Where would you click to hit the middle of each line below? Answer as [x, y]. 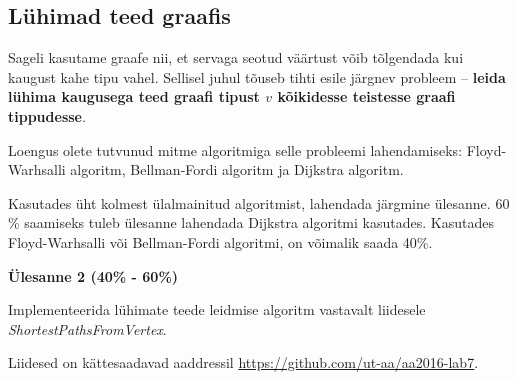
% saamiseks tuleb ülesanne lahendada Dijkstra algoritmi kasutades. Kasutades [251, 222]
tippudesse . [47, 115]
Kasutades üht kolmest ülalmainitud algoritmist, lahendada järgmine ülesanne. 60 [259, 202]
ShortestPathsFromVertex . [87, 328]
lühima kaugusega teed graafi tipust [134, 96]
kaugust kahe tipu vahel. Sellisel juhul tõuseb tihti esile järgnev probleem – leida [257, 76]
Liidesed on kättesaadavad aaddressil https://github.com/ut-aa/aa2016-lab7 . [243, 362]
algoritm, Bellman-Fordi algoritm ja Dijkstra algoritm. [237, 169]
